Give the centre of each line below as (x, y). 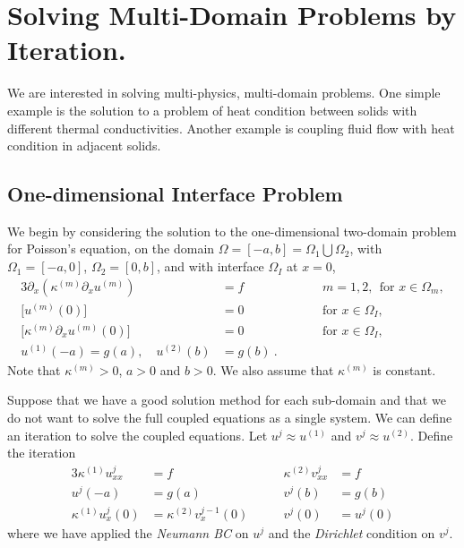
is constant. (404, 369)
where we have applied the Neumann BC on (128, 533)
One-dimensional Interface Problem (175, 194)
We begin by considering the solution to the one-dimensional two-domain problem (232, 231)
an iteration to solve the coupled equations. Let (137, 435)
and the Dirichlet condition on (352, 533)
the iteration (42, 453)
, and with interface (210, 266)
